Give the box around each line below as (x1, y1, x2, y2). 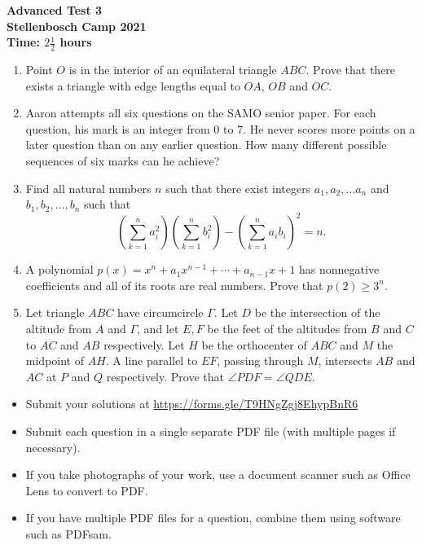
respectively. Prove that (106, 367, 224, 385)
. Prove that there (306, 61, 396, 78)
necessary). (25, 438, 81, 455)
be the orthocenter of (201, 336, 307, 353)
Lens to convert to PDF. (25, 481, 148, 499)
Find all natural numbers (25, 179, 152, 196)
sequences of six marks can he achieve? (25, 152, 220, 169)
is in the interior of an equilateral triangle (68, 61, 277, 78)
